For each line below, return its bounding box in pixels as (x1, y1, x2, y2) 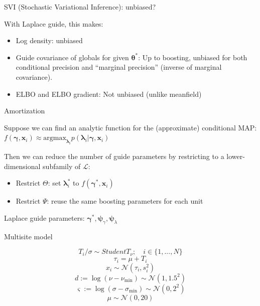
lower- (226, 151, 245, 162)
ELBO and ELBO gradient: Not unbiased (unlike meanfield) (16, 88, 202, 99)
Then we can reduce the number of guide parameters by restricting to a (4, 151, 224, 162)
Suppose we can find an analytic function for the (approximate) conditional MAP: (4, 122, 257, 132)
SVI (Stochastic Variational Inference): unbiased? (4, 2, 156, 12)
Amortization (4, 105, 45, 116)
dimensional (4, 161, 41, 171)
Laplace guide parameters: (4, 212, 85, 223)
